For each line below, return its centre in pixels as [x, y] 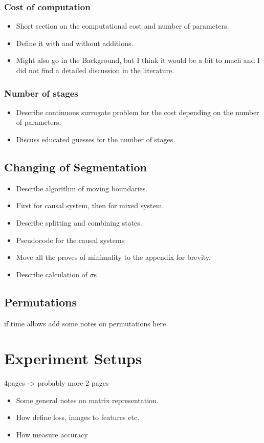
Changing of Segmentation [76, 167]
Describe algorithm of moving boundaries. [82, 188]
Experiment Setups [73, 358]
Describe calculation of [52, 274]
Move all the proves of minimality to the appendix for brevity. [113, 257]
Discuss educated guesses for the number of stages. [96, 139]
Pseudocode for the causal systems [70, 240]
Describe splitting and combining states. [79, 222]
